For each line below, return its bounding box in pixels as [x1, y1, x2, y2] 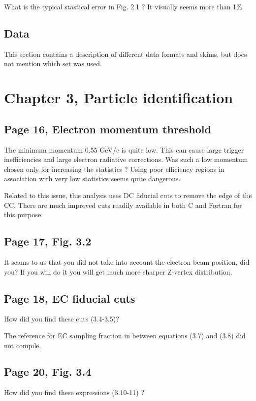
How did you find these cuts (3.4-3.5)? [4, 314, 119, 324]
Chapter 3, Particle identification [4, 87, 233, 108]
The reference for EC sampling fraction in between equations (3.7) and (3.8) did [4, 330, 246, 340]
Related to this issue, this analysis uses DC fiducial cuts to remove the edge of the [4, 190, 252, 200]
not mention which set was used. [4, 58, 102, 69]
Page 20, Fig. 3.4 [4, 364, 92, 379]
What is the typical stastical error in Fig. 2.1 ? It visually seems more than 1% [4, 1, 242, 11]
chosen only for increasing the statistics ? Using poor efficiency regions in [4, 163, 224, 174]
